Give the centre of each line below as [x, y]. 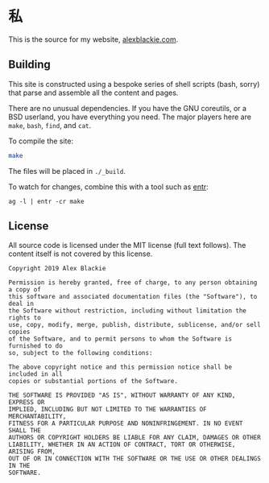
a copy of [25, 290]
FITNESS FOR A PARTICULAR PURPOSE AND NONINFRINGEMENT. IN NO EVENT [126, 423]
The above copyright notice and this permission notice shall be [120, 367]
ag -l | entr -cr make [46, 201]
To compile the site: [41, 141]
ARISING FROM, [32, 452]
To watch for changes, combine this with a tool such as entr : [109, 187]
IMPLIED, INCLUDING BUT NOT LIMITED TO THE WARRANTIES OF [108, 410]
